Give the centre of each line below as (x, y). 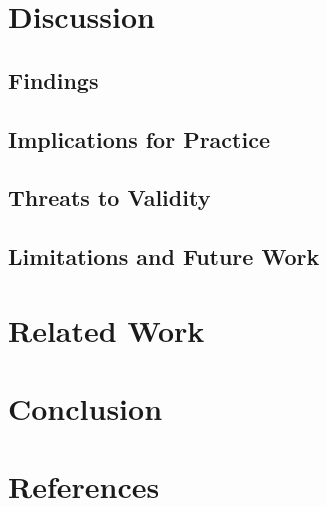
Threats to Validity (109, 197)
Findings (53, 79)
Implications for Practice (139, 138)
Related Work (106, 329)
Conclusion (85, 408)
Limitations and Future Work (164, 256)
